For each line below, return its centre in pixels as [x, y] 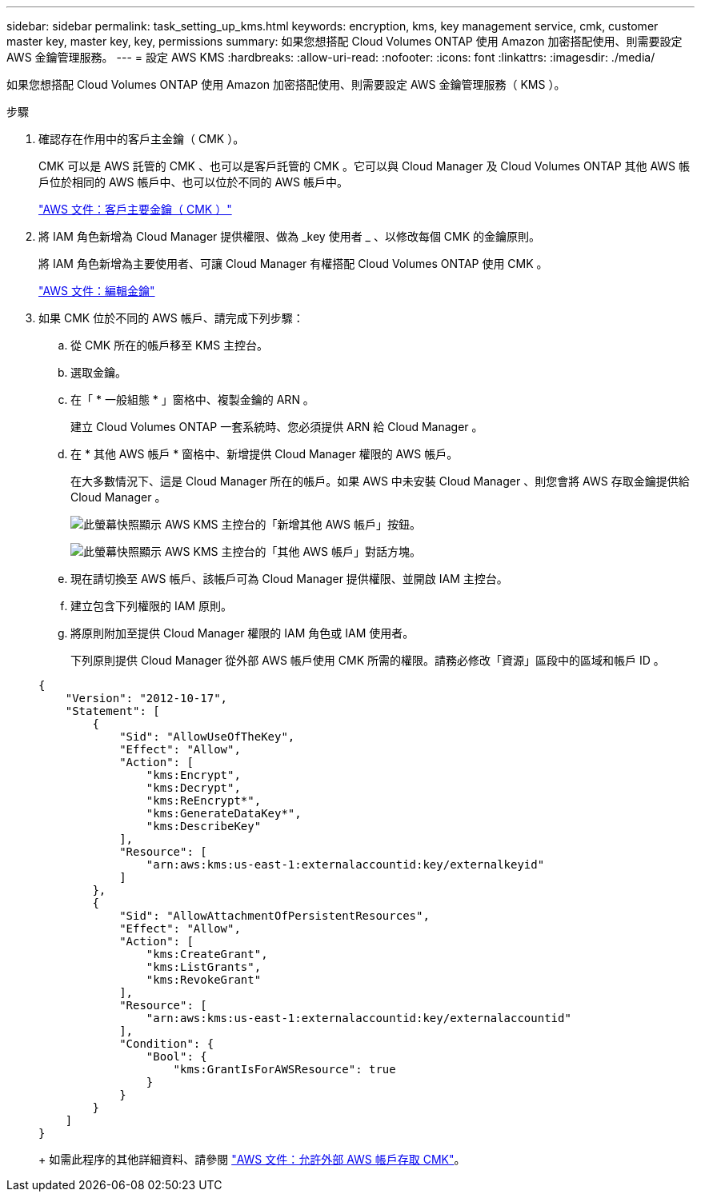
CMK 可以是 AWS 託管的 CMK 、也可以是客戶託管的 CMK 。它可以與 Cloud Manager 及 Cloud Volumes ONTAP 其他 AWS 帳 [365, 166]
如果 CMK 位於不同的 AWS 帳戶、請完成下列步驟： [171, 318]
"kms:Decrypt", [193, 788]
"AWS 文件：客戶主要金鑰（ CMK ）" [135, 209]
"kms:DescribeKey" [204, 826]
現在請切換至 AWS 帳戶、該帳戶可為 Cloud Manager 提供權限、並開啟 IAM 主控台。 [289, 579]
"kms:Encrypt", [193, 775]
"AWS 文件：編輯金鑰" [97, 291]
